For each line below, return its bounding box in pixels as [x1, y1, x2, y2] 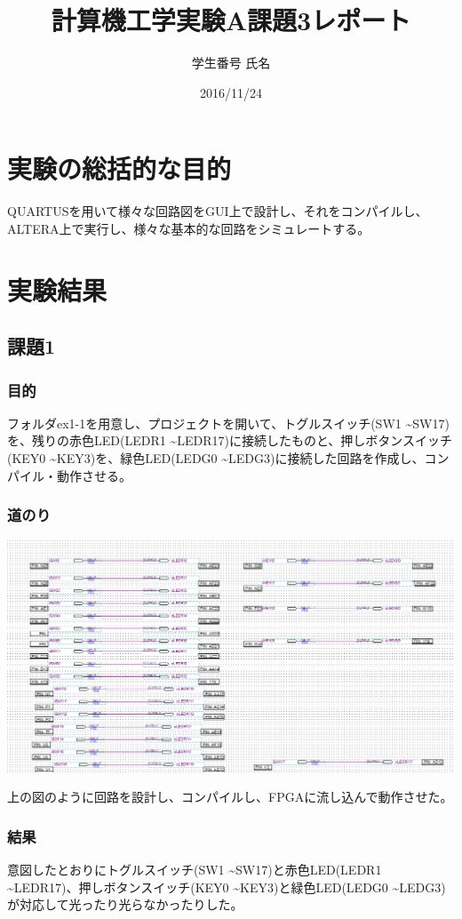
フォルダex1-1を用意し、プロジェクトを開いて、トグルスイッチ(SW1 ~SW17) [7, 413, 450, 432]
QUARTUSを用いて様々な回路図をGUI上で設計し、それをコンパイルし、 [7, 202, 428, 220]
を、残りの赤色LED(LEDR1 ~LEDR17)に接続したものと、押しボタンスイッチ [7, 431, 453, 450]
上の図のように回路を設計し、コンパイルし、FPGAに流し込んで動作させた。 [7, 787, 453, 806]
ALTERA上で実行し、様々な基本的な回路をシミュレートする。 [7, 219, 370, 237]
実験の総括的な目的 [7, 150, 232, 187]
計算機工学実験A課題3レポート [51, 2, 411, 38]
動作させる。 [56, 466, 131, 484]
